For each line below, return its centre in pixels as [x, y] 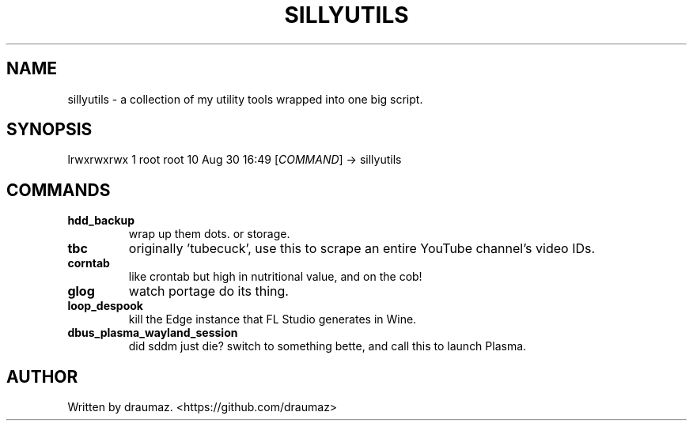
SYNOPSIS [49, 130]
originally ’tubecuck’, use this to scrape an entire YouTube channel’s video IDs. [362, 249]
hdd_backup [101, 221]
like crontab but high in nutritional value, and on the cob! [275, 277]
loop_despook [105, 306]
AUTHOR [42, 376]
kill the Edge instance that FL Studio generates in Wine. [273, 319]
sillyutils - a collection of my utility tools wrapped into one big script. [245, 99]
